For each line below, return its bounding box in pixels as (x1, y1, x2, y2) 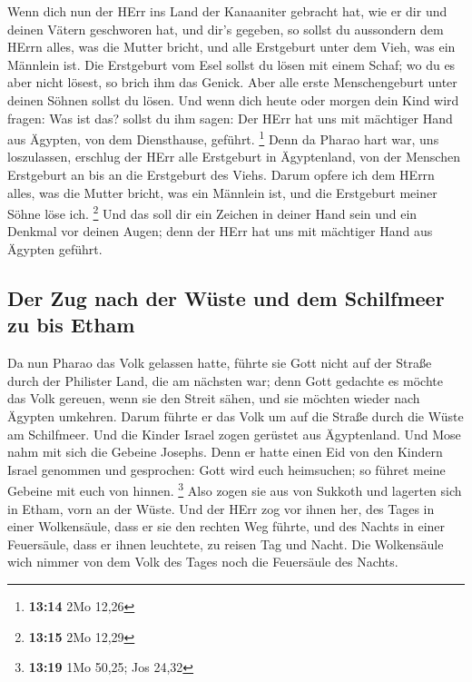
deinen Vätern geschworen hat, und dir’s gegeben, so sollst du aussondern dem (7, 19, 444, 38)
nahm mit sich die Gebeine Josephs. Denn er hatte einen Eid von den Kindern (7, 442, 443, 461)
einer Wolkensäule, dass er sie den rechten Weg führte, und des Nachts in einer (7, 517, 446, 536)
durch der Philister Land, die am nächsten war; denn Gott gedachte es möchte (7, 371, 443, 390)
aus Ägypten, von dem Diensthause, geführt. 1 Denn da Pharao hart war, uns (7, 127, 439, 148)
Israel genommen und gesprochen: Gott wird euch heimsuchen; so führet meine (7, 460, 446, 479)
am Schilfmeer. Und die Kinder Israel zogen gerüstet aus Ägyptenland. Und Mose (7, 424, 461, 443)
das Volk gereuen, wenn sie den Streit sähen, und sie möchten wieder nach (7, 389, 420, 408)
